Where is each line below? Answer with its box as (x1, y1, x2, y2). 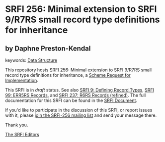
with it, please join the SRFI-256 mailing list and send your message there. (5, 112, 157, 118)
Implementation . (5, 78, 39, 83)
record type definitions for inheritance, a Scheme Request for (5, 72, 131, 78)
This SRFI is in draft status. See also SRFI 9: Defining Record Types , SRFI (5, 87, 155, 93)
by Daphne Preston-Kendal (5, 44, 91, 52)
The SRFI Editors (5, 132, 40, 137)
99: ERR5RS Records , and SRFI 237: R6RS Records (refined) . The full (5, 93, 146, 98)
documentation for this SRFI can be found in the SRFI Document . (5, 97, 138, 103)
